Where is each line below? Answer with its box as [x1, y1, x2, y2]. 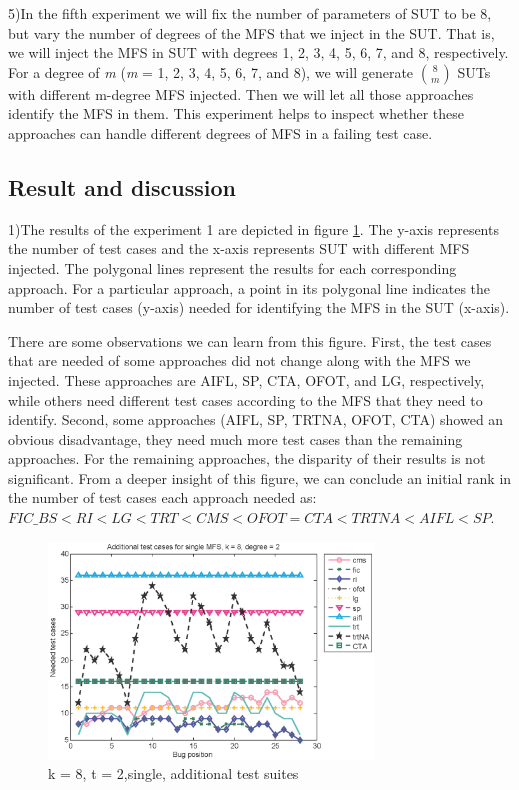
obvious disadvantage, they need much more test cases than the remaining [8, 428, 463, 449]
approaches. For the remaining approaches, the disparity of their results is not [8, 448, 486, 469]
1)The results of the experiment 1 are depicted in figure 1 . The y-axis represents [8, 218, 499, 239]
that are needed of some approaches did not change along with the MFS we [8, 350, 471, 371]
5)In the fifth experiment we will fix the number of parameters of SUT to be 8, [8, 3, 492, 23]
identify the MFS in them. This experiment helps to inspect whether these [8, 103, 464, 124]
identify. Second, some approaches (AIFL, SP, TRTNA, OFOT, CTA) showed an [8, 409, 504, 430]
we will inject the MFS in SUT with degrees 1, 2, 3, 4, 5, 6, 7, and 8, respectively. [8, 42, 509, 63]
